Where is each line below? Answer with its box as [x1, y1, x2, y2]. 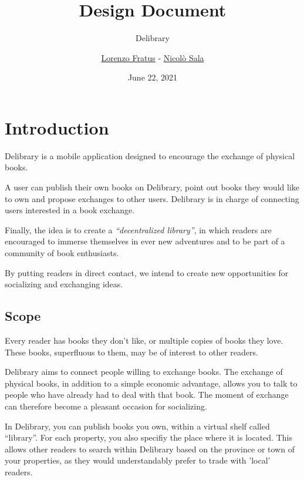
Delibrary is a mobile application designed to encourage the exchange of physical [5, 149, 295, 162]
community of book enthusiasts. [5, 247, 119, 259]
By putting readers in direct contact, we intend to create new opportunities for [5, 266, 289, 278]
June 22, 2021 [127, 71, 178, 83]
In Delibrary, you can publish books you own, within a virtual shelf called [5, 419, 270, 432]
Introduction [5, 115, 109, 139]
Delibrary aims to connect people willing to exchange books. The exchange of [5, 365, 283, 378]
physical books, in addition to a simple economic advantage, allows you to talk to [5, 377, 298, 389]
